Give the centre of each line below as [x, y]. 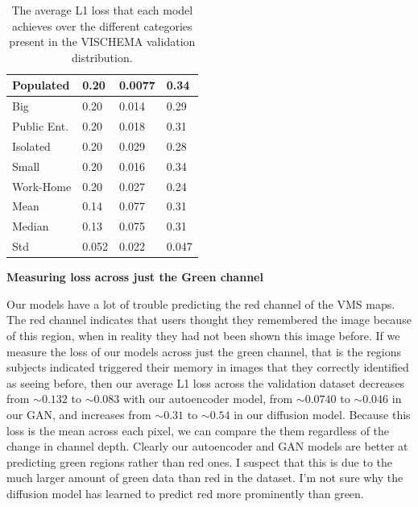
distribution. [102, 57]
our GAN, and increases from [79, 414]
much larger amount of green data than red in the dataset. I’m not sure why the [205, 478]
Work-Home [42, 186]
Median [31, 226]
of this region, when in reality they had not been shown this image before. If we [203, 335]
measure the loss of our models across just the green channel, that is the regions [204, 351]
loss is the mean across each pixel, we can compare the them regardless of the [198, 430]
